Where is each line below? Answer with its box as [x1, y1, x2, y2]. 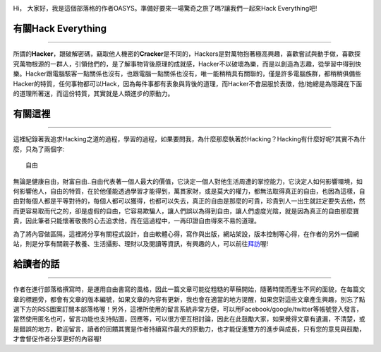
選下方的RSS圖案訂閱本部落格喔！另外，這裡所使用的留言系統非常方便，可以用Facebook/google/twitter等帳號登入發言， [13, 305, 363, 314]
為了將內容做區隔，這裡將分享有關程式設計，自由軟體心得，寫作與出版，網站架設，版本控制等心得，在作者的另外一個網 [13, 230, 359, 238]
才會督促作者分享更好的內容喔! [13, 334, 102, 343]
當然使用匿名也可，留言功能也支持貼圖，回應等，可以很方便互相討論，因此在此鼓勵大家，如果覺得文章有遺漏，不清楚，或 [13, 315, 365, 323]
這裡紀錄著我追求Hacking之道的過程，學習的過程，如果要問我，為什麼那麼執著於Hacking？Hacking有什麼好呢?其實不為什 [13, 135, 366, 143]
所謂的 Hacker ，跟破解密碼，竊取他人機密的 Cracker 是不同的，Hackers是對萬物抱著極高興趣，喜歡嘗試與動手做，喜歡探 [13, 49, 361, 58]
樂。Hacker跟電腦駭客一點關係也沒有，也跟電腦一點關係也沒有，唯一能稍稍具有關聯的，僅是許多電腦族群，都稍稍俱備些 [13, 69, 362, 78]
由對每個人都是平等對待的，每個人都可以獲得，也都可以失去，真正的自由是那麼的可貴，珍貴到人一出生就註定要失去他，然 [13, 196, 365, 205]
